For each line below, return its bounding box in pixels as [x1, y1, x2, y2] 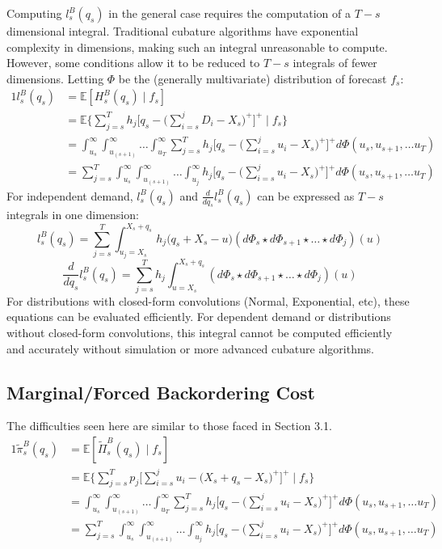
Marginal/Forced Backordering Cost [6, 379, 316, 404]
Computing [6, 5, 62, 21]
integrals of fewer [293, 54, 377, 71]
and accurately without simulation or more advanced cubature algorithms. [6, 340, 374, 357]
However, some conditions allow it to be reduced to [6, 54, 260, 71]
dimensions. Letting [6, 70, 104, 87]
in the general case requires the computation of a [108, 5, 351, 21]
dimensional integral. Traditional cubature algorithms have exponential [6, 23, 359, 39]
